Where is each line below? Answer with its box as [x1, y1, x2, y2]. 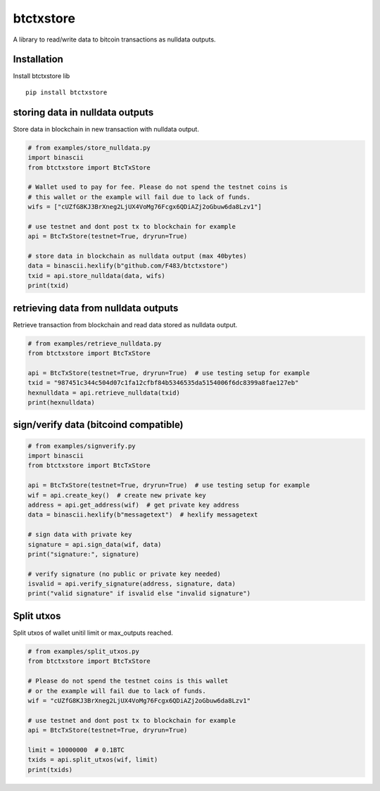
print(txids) [27, 766, 73, 773]
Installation [13, 53, 63, 65]
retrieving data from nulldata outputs [13, 302, 179, 314]
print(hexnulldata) [27, 398, 95, 407]
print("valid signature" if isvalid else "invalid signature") [27, 590, 251, 597]
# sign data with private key [27, 531, 132, 538]
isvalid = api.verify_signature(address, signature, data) [27, 580, 236, 588]
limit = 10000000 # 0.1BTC [27, 746, 125, 754]
